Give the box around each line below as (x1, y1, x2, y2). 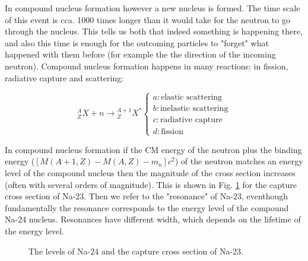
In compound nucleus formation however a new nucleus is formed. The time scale (5, 2, 300, 14)
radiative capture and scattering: (5, 71, 124, 84)
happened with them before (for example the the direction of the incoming (5, 48, 276, 61)
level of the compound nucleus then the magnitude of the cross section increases (5, 166, 296, 179)
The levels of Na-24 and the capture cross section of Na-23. (28, 244, 243, 257)
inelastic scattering (160, 104, 228, 113)
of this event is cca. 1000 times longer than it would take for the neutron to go (5, 13, 290, 26)
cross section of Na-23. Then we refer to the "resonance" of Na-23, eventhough (5, 190, 288, 202)
